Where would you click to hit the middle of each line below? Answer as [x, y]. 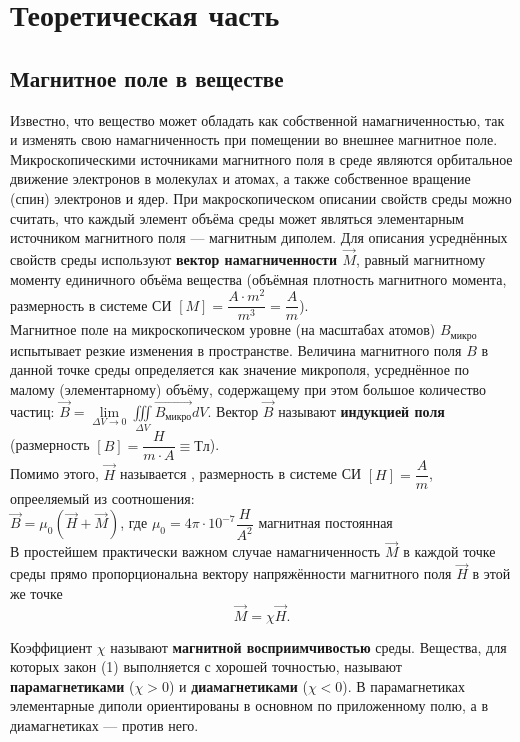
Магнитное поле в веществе [147, 77]
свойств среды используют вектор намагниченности [174, 258]
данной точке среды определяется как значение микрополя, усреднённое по [240, 369]
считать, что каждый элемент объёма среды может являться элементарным [237, 217]
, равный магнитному [420, 258]
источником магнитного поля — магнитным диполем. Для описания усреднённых [259, 237]
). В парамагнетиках [404, 685]
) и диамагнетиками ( [238, 685]
